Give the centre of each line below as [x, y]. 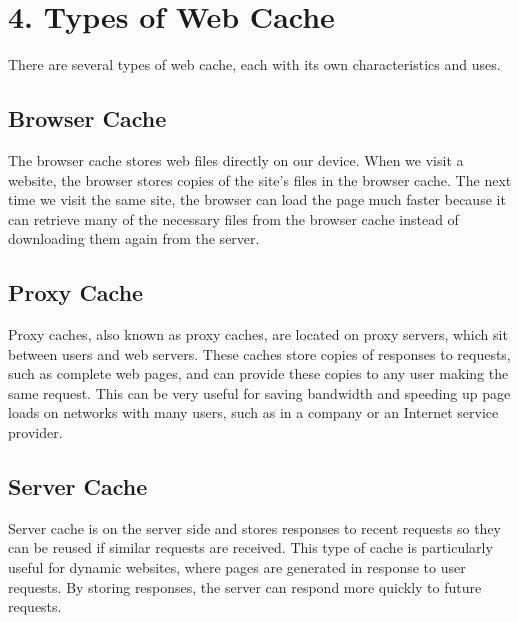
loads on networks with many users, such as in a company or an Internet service [253, 412]
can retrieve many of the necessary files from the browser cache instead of [233, 218]
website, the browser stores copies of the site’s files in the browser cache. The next [260, 179]
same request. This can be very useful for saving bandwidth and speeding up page [259, 392]
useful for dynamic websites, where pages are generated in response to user [237, 567]
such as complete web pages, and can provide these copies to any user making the [258, 373]
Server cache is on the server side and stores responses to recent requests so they [254, 527]
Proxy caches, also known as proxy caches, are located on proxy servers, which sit [258, 334]
